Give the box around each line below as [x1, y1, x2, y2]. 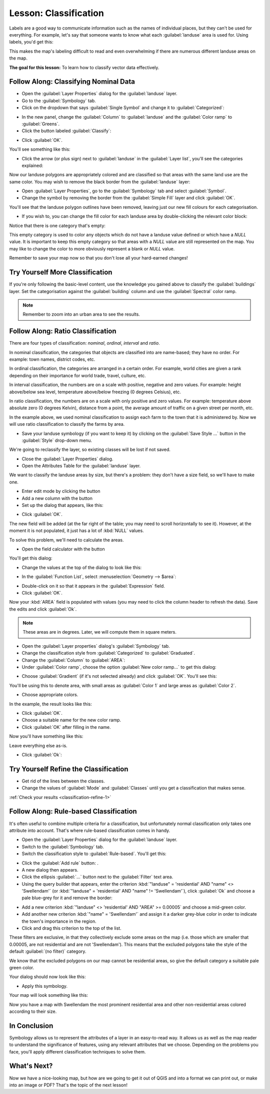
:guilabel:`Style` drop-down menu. [21, 437, 92, 443]
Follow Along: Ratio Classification [9, 327, 117, 336]
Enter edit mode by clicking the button [21, 488, 100, 494]
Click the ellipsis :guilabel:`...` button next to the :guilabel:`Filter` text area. [21, 874, 173, 880]
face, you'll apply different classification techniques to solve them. [9, 1048, 146, 1054]
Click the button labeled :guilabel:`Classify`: [21, 128, 111, 134]
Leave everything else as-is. [9, 742, 67, 748]
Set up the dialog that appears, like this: [21, 502, 103, 508]
